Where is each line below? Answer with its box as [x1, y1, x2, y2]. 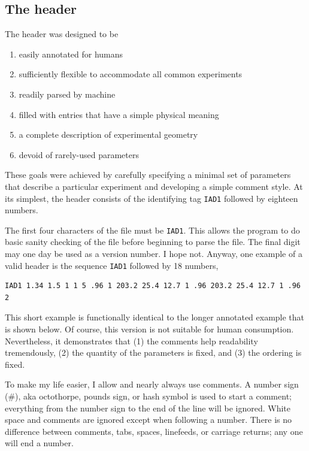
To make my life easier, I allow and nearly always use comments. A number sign [5, 378, 299, 391]
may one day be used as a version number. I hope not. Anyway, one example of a [5, 247, 302, 260]
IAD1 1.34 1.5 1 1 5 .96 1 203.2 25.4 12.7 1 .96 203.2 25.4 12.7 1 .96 [5, 282, 301, 290]
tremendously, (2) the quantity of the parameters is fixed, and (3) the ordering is [5, 346, 302, 359]
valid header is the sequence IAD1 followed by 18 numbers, [5, 259, 219, 271]
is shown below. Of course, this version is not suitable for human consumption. [5, 323, 294, 335]
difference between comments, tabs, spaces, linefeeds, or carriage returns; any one [5, 425, 303, 437]
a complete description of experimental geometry [19, 128, 198, 141]
